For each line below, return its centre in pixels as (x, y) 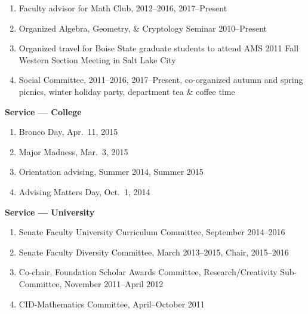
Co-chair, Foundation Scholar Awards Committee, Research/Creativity (148, 272)
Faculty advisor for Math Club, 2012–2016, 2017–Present (123, 8)
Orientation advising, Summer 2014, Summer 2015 (111, 172)
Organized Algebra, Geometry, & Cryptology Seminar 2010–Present (143, 28)
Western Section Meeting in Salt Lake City (97, 59)
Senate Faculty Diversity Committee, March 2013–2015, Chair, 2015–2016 (154, 252)
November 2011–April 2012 (114, 283)
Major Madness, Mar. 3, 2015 (73, 151)
